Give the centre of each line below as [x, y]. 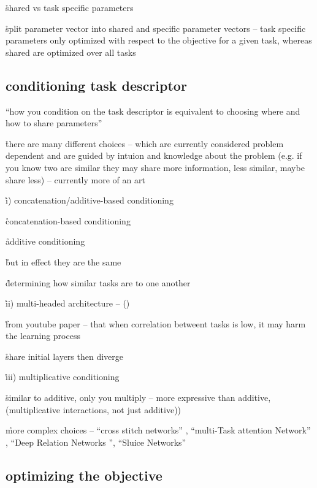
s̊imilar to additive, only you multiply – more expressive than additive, [138, 398]
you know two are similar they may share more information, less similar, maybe [155, 167]
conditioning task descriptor [96, 85]
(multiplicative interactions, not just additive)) [94, 409]
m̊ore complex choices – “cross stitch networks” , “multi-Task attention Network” [158, 430]
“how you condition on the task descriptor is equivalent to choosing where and [153, 111]
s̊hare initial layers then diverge [64, 356]
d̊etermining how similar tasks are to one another [98, 282]
